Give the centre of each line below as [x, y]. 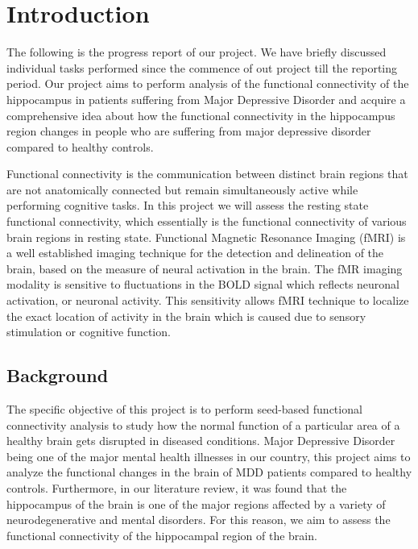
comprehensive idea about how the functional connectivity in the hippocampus [201, 115]
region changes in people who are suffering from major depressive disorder [189, 131]
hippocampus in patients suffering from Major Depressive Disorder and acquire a [206, 99]
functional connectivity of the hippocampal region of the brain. [162, 535]
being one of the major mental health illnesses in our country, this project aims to [209, 456]
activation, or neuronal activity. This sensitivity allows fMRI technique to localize [208, 300]
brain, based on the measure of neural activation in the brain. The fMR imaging [205, 268]
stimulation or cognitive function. [89, 332]
